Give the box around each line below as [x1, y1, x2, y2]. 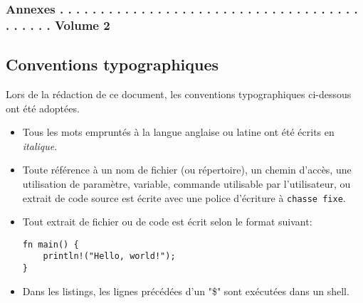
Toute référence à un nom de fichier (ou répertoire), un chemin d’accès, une [22, 162, 352, 177]
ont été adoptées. [6, 100, 80, 115]
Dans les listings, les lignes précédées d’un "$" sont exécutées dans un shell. [22, 283, 349, 298]
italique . [22, 138, 58, 153]
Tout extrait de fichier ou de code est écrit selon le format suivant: [22, 214, 312, 229]
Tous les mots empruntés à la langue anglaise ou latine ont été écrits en [22, 124, 335, 139]
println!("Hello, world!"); [43, 251, 176, 262]
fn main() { [22, 239, 79, 250]
